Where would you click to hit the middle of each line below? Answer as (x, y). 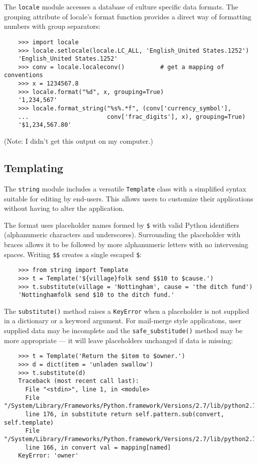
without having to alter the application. (64, 208)
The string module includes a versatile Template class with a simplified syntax (125, 188)
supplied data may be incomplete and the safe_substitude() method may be (123, 330)
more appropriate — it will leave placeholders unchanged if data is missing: (119, 340)
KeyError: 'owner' (48, 456)
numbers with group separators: (52, 26)
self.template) (29, 422)
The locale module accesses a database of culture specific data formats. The (121, 6)
